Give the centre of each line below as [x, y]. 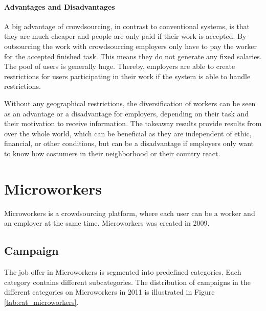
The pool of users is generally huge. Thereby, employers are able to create [120, 66]
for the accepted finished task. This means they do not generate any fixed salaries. [133, 56]
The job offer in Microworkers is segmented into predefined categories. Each [123, 272]
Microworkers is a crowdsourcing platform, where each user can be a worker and [130, 213]
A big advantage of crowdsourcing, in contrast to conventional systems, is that [127, 26]
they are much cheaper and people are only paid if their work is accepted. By [125, 36]
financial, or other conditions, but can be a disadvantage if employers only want [129, 143]
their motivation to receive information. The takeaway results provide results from [133, 123]
